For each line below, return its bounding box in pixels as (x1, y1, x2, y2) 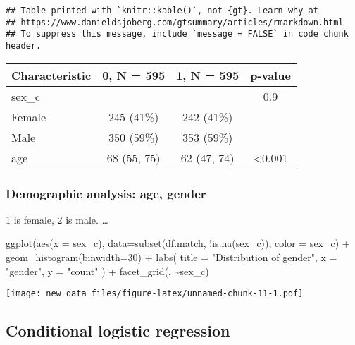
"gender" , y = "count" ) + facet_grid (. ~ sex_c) (6, 263, 209, 278)
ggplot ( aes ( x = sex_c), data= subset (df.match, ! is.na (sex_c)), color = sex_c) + (6, 236, 350, 250)
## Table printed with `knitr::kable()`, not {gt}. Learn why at (6, 6, 318, 16)
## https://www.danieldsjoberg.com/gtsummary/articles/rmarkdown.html (6, 17, 344, 28)
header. (6, 40, 42, 51)
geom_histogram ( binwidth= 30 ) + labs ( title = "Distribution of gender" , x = (6, 250, 337, 265)
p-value (250, 66, 291, 83)
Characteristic (11, 66, 92, 83)
